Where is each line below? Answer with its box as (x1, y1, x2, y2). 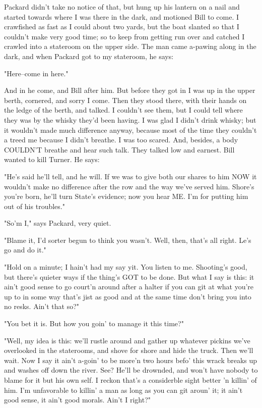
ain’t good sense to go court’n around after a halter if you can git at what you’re (4, 281, 254, 292)
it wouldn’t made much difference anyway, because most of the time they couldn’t (4, 124, 257, 135)
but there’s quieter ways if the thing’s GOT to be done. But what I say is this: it (4, 271, 254, 282)
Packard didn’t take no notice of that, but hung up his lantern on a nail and (4, 2, 240, 12)
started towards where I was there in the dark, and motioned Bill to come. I (4, 11, 239, 22)
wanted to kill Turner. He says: (4, 154, 100, 165)
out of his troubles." (4, 200, 65, 211)
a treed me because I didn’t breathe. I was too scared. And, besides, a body (4, 134, 238, 145)
